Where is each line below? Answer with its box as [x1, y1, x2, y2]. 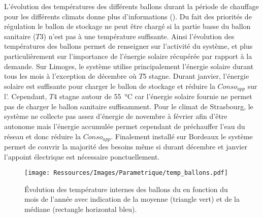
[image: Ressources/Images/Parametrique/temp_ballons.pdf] [24, 169, 228, 177]
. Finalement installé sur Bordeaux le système [111, 131, 253, 141]
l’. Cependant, [4, 91, 47, 102]
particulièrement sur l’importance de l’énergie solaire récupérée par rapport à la [4, 50, 252, 61]
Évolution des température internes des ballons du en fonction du [24, 183, 228, 194]
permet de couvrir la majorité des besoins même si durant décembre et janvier [4, 141, 247, 152]
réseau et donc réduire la [4, 131, 81, 141]
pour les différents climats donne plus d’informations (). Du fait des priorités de [4, 11, 252, 21]
